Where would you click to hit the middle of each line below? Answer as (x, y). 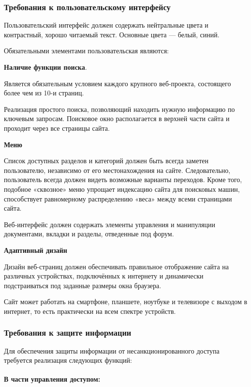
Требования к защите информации (68, 333)
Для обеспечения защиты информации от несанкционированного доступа (112, 350)
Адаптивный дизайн (36, 250)
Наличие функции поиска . (45, 67)
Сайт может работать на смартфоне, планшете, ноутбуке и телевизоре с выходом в (126, 302)
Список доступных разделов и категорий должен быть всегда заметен (106, 161)
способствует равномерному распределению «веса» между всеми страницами (118, 198)
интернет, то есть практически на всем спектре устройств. (90, 311)
